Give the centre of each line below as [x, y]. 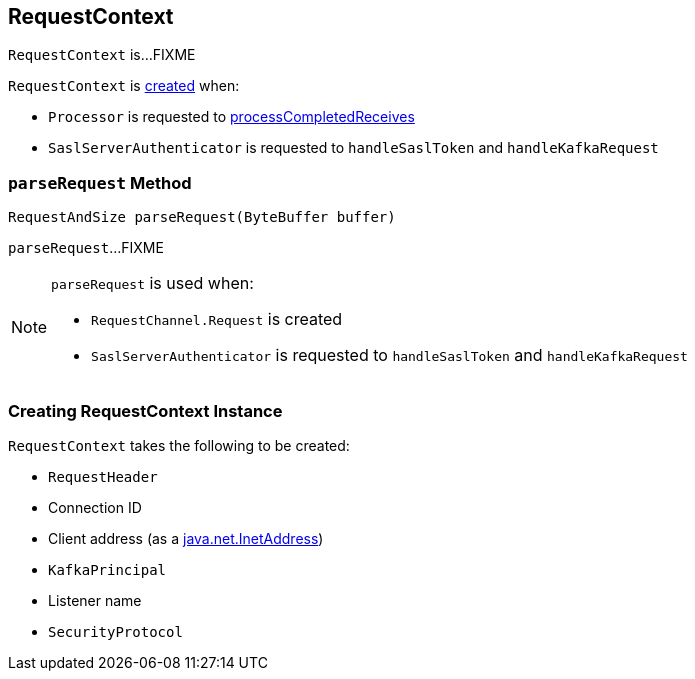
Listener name [95, 600]
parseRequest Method [100, 182]
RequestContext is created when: [124, 86]
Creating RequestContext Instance [145, 410]
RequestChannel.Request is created [217, 319]
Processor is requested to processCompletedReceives [231, 117]
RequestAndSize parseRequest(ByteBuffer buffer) [202, 217]
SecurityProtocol [115, 631]
